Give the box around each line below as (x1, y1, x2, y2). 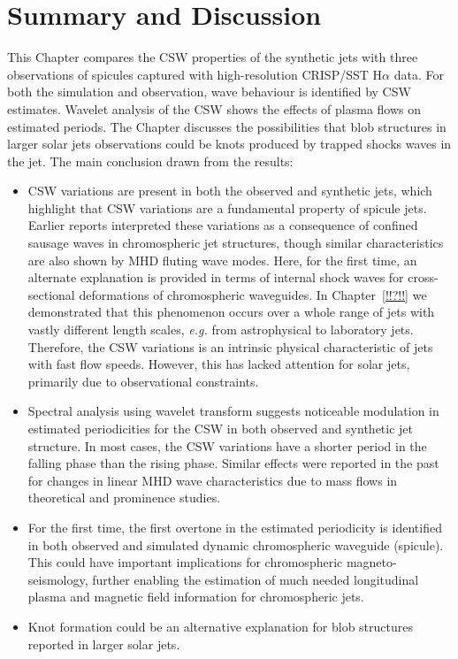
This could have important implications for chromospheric (27, 553, 343, 571)
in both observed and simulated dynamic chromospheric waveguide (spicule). (27, 535, 444, 554)
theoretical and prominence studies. (27, 488, 221, 507)
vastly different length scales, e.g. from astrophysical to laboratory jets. (27, 320, 414, 339)
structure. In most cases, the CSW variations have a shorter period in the (27, 436, 427, 455)
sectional (27, 285, 75, 303)
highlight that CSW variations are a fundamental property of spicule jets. (27, 198, 427, 217)
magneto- (346, 553, 397, 571)
